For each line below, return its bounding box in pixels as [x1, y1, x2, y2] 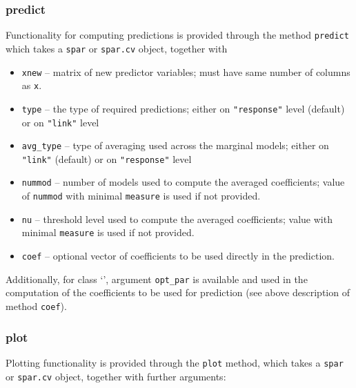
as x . [21, 78, 42, 93]
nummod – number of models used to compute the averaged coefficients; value [21, 175, 345, 189]
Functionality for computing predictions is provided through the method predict [6, 28, 349, 42]
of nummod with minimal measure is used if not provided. [21, 188, 261, 203]
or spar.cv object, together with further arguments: [6, 369, 226, 383]
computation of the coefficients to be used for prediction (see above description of [6, 285, 350, 300]
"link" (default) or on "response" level [21, 151, 192, 166]
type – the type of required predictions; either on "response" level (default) [21, 101, 345, 115]
